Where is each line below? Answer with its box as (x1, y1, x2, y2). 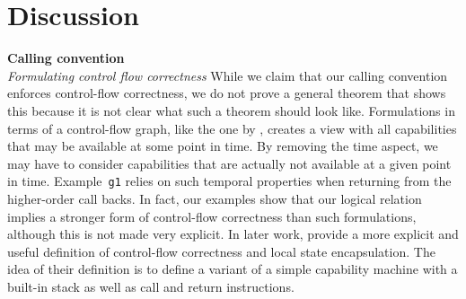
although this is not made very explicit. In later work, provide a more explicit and (7, 224, 459, 243)
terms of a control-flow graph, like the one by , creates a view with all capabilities (7, 119, 457, 137)
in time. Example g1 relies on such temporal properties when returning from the (7, 171, 452, 190)
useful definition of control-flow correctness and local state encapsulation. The (7, 242, 435, 260)
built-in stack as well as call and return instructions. (7, 277, 295, 295)
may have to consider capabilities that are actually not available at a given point (7, 154, 452, 172)
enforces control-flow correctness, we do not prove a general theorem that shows (7, 84, 446, 102)
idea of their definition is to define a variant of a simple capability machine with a (7, 259, 458, 278)
